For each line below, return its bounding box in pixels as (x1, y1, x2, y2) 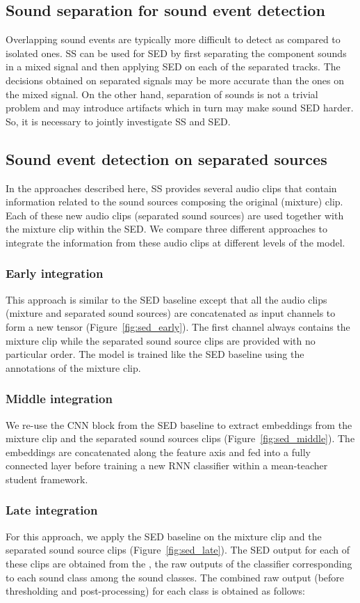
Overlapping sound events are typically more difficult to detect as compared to (6, 32, 341, 47)
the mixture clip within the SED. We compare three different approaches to (6, 221, 328, 236)
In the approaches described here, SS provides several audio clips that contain (6, 180, 337, 195)
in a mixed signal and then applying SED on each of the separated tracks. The (6, 59, 341, 74)
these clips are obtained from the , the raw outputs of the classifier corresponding (6, 556, 352, 570)
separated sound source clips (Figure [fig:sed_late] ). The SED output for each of (6, 542, 350, 557)
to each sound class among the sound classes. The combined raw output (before (6, 570, 345, 584)
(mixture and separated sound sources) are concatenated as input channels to (6, 306, 336, 320)
